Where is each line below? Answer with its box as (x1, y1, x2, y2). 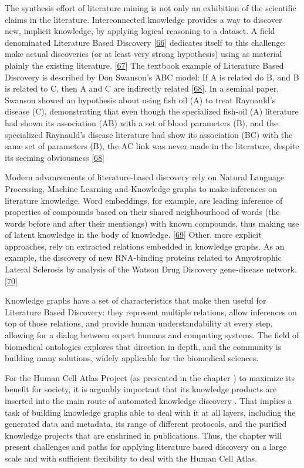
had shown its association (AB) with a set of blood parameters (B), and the (5, 116, 278, 129)
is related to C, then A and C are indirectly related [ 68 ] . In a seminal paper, (5, 82, 279, 95)
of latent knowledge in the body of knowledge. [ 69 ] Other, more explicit (5, 228, 262, 241)
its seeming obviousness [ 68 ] (5, 151, 104, 163)
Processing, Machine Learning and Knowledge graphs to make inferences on (5, 182, 278, 194)
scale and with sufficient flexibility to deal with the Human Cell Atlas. (5, 452, 257, 464)
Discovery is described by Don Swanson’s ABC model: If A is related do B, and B (5, 70, 299, 83)
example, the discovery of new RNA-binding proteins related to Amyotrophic (5, 251, 282, 264)
